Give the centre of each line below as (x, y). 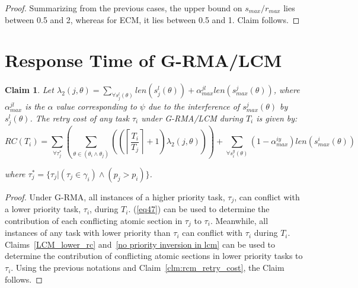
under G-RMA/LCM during (192, 118)
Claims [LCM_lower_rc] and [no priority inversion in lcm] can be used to (140, 244)
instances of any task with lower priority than (88, 233)
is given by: (277, 118)
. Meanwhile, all (239, 220)
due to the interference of (194, 106)
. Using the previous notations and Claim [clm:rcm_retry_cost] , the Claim (148, 268)
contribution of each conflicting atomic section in (94, 220)
